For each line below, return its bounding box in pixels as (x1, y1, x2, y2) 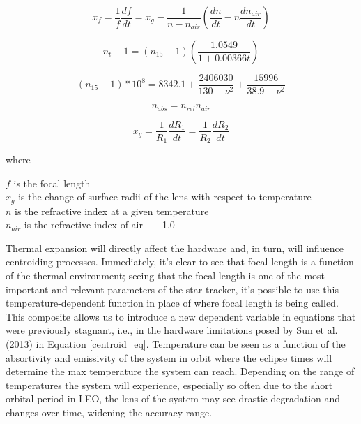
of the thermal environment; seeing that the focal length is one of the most (6, 268, 325, 283)
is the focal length (13, 175, 91, 190)
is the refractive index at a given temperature (15, 203, 209, 218)
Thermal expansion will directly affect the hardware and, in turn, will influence (6, 240, 344, 255)
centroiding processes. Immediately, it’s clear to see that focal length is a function (6, 254, 354, 269)
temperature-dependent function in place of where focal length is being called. (6, 295, 339, 310)
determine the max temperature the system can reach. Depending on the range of (6, 364, 355, 379)
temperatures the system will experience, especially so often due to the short (6, 377, 333, 392)
